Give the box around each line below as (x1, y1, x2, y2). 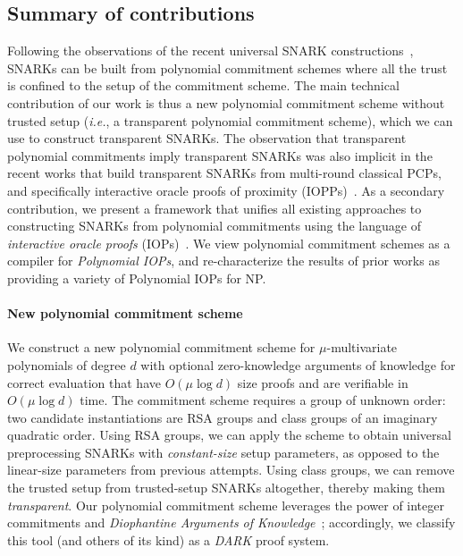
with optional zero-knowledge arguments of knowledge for (140, 355, 456, 374)
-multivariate (326, 338, 398, 357)
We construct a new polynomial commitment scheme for (7, 338, 316, 357)
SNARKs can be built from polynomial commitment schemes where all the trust (7, 58, 448, 77)
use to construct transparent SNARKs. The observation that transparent (7, 129, 407, 147)
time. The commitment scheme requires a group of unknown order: (80, 391, 446, 409)
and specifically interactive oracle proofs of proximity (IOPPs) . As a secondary (7, 181, 445, 199)
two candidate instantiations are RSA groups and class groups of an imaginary (7, 408, 438, 426)
